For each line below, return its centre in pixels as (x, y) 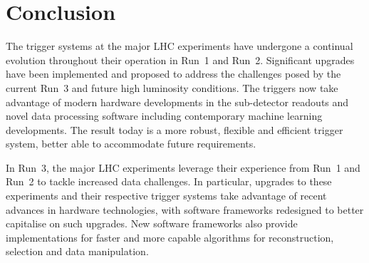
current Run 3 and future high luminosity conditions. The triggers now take (172, 87)
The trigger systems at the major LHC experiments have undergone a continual (180, 46)
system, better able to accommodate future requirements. (131, 144)
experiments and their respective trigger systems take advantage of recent (166, 196)
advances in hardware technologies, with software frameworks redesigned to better (185, 209)
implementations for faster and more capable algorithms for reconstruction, (170, 237)
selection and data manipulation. (77, 251)
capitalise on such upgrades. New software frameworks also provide (152, 223)
